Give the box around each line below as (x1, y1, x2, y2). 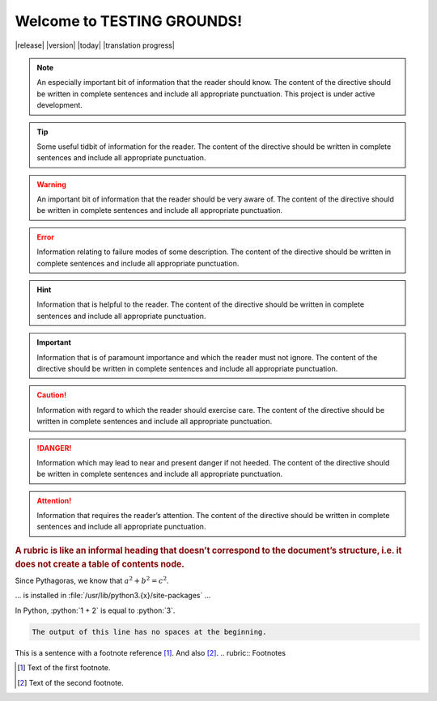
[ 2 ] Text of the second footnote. (17, 678, 125, 687)
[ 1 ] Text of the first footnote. (17, 663, 111, 673)
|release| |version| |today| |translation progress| (15, 40, 176, 50)
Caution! (36, 390, 67, 400)
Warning (36, 179, 66, 189)
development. (36, 100, 83, 110)
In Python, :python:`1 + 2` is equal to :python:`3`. (15, 605, 176, 615)
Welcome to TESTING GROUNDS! (15, 12, 243, 30)
